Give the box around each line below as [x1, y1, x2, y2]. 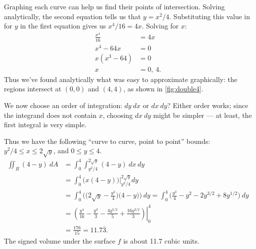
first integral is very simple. [4, 119, 87, 130]
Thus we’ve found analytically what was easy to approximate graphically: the [4, 74, 237, 84]
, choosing [102, 110, 133, 120]
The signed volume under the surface [4, 236, 116, 246]
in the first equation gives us [20, 21, 106, 31]
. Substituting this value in [169, 11, 250, 21]
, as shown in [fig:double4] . [123, 83, 203, 94]
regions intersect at [4, 83, 62, 94]
